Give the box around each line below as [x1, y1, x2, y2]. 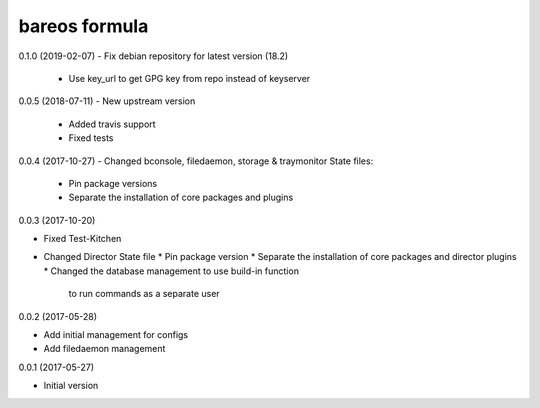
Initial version [43, 380, 99, 392]
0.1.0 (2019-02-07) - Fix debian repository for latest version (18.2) [18, 50, 289, 62]
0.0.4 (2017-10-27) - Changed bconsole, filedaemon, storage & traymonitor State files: [18, 155, 374, 167]
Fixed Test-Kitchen [43, 233, 122, 245]
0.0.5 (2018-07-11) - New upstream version [18, 95, 196, 107]
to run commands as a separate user [68, 288, 220, 300]
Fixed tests [68, 132, 114, 144]
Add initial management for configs [43, 329, 189, 341]
